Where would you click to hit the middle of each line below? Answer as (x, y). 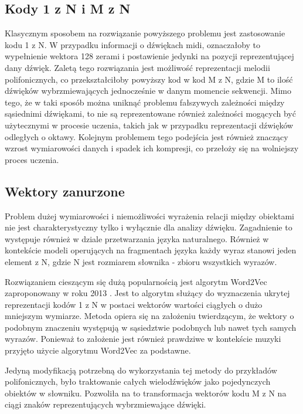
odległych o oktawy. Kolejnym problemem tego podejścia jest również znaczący (147, 136)
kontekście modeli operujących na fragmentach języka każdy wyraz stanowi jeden (151, 250)
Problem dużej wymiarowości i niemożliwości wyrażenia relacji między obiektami (149, 216)
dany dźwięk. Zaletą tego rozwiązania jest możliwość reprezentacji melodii (137, 67)
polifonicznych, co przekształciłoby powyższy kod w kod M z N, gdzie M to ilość (149, 79)
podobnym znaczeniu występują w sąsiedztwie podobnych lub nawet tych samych (151, 327)
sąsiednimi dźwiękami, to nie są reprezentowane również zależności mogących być (150, 113)
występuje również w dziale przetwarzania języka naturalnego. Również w (137, 238)
